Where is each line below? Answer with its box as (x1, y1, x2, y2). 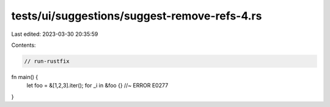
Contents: (11, 41, 36, 49)
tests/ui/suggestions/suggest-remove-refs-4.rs (11, 9, 262, 22)
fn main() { (11, 73, 38, 80)
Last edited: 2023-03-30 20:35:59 (11, 30, 98, 38)
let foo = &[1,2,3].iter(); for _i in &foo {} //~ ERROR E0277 (26, 82, 169, 89)
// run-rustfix (24, 58, 70, 64)
